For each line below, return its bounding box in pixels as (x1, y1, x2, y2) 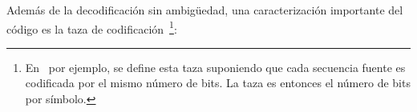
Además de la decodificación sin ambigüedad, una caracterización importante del (6, 2, 403, 18)
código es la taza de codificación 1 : (6, 18, 177, 37)
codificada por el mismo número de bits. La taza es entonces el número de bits (25, 74, 411, 91)
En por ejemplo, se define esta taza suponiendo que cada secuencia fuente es (25, 58, 406, 75)
